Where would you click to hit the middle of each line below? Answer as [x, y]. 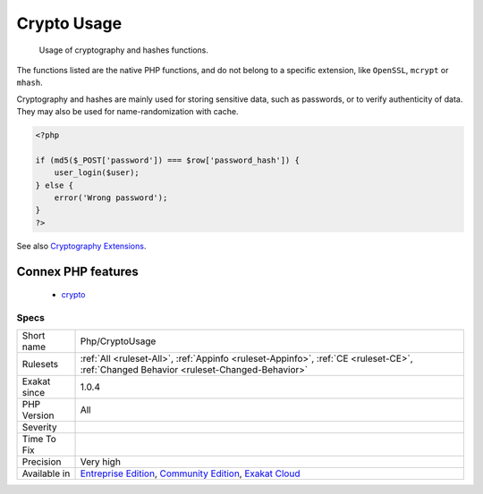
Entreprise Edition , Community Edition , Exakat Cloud [190, 473]
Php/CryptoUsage [118, 341]
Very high [100, 462]
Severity [39, 427]
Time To [39, 440]
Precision [42, 462]
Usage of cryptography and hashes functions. [124, 50]
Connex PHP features [77, 271]
